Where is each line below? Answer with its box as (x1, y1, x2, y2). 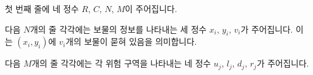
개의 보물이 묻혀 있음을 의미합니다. (66, 35, 197, 48)
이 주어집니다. (125, 2, 177, 15)
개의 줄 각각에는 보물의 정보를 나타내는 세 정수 (30, 22, 207, 35)
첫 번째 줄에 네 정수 (5, 2, 79, 15)
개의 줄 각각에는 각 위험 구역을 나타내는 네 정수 (32, 57, 211, 70)
